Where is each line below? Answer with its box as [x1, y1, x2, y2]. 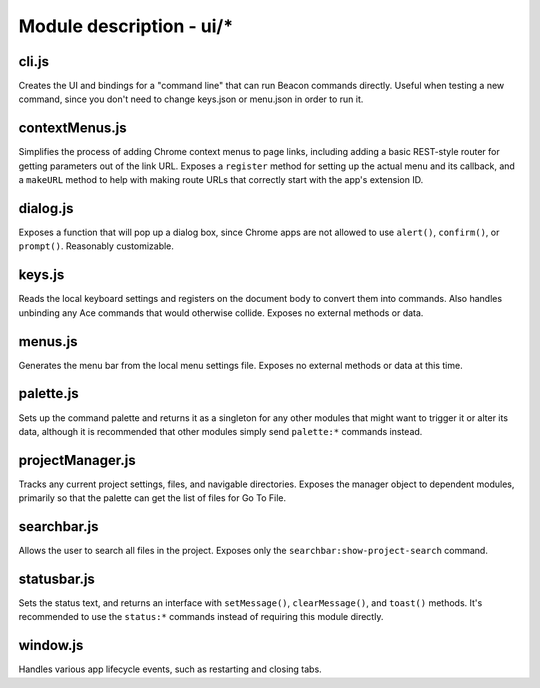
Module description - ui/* [18, 15, 234, 37]
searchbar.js [18, 518, 99, 535]
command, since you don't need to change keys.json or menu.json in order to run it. [18, 93, 364, 105]
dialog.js [18, 200, 74, 217]
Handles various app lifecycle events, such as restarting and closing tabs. [18, 663, 322, 675]
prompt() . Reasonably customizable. [18, 240, 175, 252]
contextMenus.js [18, 120, 127, 137]
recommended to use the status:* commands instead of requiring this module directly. [18, 611, 384, 623]
